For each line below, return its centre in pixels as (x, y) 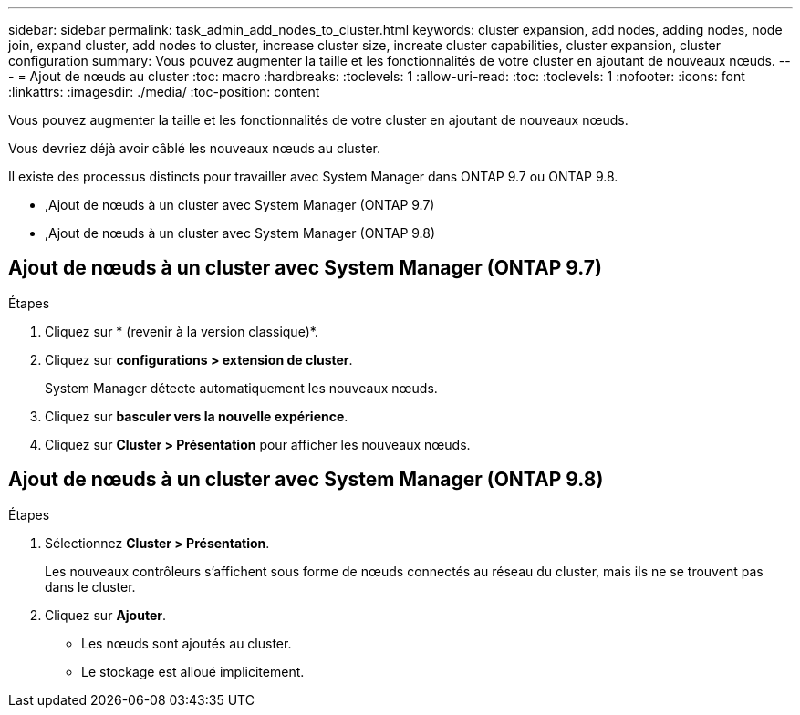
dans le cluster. (90, 586)
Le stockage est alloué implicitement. (193, 671)
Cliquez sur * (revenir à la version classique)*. (182, 331)
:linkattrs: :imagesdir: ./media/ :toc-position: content (164, 92)
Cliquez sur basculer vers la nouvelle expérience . (197, 416)
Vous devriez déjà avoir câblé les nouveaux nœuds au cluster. (194, 148)
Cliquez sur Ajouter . (106, 615)
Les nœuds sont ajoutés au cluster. (187, 643)
